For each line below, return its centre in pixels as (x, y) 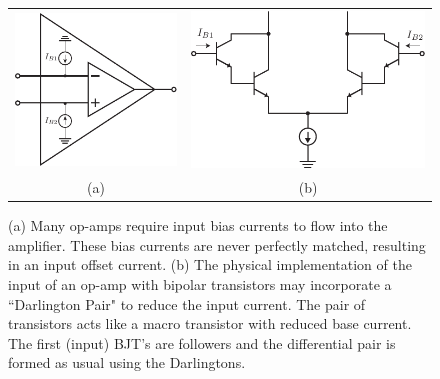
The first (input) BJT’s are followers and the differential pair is (202, 342)
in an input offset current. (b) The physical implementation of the (210, 264)
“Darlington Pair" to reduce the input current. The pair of (187, 303)
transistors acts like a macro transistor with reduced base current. (210, 323)
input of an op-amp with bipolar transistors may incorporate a (200, 283)
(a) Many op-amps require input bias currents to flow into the (198, 225)
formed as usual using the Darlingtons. (127, 362)
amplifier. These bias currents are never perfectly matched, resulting (217, 244)
